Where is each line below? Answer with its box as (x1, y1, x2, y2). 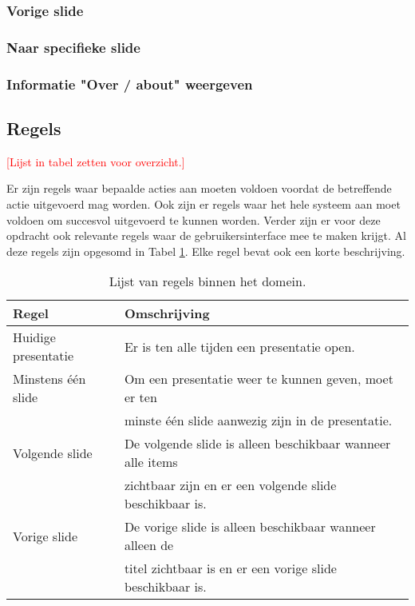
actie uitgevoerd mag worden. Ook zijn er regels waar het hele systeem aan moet (6, 195, 401, 212)
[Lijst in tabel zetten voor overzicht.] (6, 153, 185, 169)
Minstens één (13, 369, 86, 389)
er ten (124, 388, 157, 407)
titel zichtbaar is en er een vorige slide (124, 559, 337, 578)
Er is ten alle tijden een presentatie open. (124, 337, 355, 356)
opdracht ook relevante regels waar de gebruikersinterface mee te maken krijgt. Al (6, 227, 406, 244)
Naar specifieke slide (6, 37, 140, 57)
